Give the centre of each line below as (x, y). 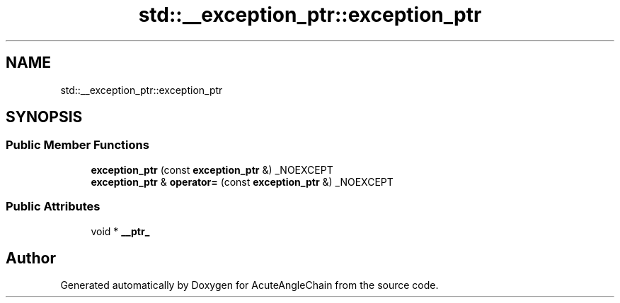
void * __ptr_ (120, 231)
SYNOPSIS (44, 117)
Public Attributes (53, 207)
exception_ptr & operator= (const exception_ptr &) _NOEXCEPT (242, 182)
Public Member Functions (77, 145)
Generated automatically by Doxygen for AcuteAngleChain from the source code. (249, 285)
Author (31, 258)
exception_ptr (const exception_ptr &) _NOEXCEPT (212, 170)
